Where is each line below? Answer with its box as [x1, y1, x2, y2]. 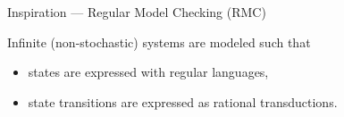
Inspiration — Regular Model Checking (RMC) [7, 3, 266, 21]
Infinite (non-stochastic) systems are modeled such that [7, 32, 311, 51]
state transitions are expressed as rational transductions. [28, 92, 338, 111]
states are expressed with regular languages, [28, 63, 269, 81]
